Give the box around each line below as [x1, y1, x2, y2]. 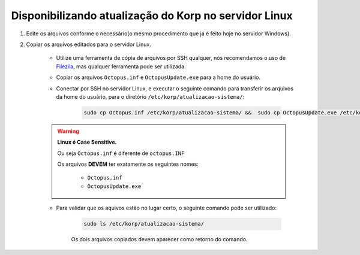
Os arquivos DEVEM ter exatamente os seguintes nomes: [57, 160, 199, 168]
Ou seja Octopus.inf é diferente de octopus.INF [57, 150, 185, 157]
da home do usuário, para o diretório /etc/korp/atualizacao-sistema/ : [56, 93, 245, 100]
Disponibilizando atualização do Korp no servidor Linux [11, 9, 293, 22]
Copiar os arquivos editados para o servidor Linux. [26, 41, 151, 48]
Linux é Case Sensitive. [57, 138, 117, 146]
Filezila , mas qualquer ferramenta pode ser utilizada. [56, 63, 186, 70]
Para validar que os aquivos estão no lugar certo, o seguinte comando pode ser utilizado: [56, 204, 277, 212]
